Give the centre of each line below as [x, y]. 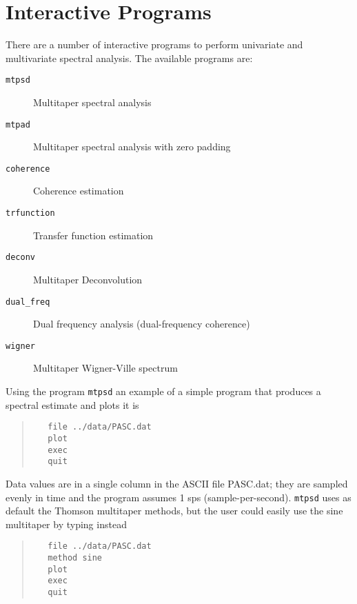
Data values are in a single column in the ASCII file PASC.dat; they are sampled [177, 483]
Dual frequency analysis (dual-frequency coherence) [142, 324]
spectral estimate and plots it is [72, 404]
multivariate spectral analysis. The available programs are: [129, 58]
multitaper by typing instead [66, 524]
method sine [75, 558]
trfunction [30, 213]
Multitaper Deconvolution [88, 279]
